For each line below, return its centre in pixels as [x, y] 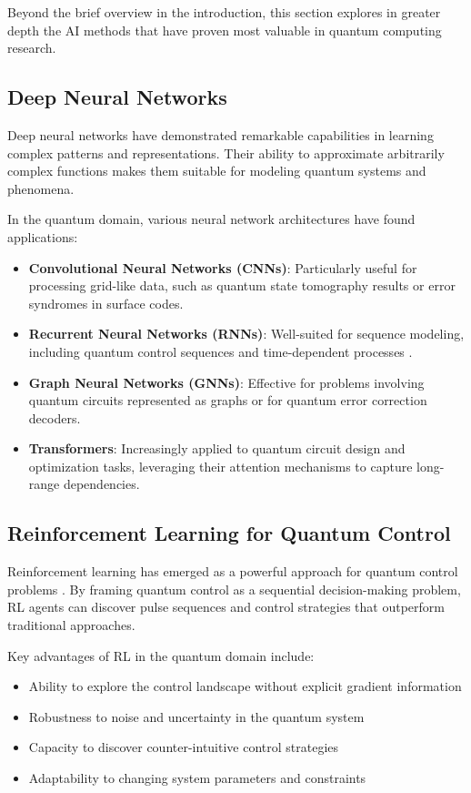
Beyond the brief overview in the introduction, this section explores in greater [224, 12]
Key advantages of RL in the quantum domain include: [161, 655]
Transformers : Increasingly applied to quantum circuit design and [217, 448]
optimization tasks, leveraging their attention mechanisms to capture [220, 466]
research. [32, 48]
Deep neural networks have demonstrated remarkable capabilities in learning [220, 134]
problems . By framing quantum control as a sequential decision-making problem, [234, 589]
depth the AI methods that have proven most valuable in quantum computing [225, 30]
